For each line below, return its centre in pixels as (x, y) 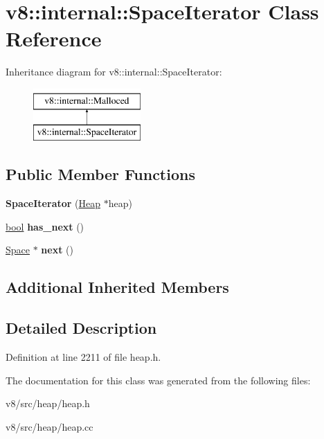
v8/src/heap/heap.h (48, 403)
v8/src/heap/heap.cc (49, 426)
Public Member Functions (100, 174)
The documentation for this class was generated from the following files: (158, 380)
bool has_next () (45, 226)
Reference (54, 38)
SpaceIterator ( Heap (53, 203)
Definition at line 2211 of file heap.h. (83, 357)
